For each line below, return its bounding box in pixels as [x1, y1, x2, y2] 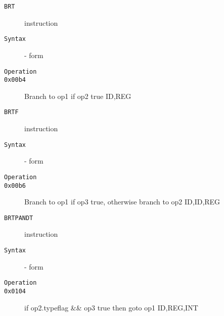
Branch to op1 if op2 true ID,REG [24, 90, 131, 101]
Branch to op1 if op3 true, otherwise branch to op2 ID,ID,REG [24, 196, 220, 207]
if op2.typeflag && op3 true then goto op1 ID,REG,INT [24, 302, 198, 312]
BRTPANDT [4, 214, 33, 222]
